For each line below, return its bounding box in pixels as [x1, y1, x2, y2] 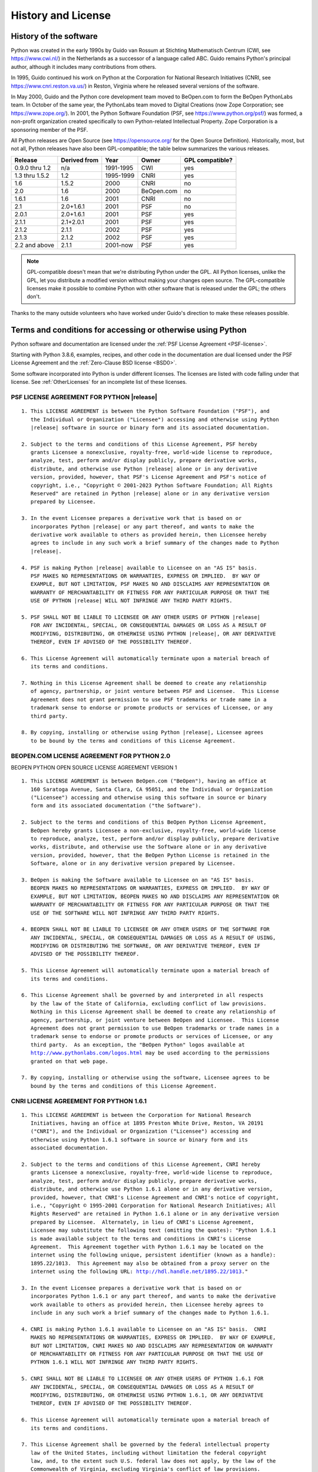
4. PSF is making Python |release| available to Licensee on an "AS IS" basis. [21, 564, 257, 571]
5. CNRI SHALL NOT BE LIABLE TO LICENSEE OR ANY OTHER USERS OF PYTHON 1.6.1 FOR [21, 1375, 264, 1382]
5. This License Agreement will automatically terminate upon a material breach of [21, 967, 270, 974]
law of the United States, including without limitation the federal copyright [30, 1449, 267, 1456]
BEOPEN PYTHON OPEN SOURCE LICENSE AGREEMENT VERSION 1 [11, 764, 177, 771]
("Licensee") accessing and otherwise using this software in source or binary [30, 794, 267, 801]
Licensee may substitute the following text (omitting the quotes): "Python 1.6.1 [30, 1227, 276, 1234]
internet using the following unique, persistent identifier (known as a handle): [30, 1252, 276, 1258]
